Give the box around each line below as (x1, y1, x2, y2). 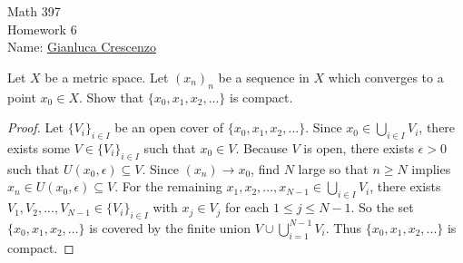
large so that (298, 159, 369, 178)
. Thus (325, 218, 362, 237)
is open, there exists (303, 138, 414, 157)
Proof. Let (7, 118, 64, 137)
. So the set (350, 198, 414, 217)
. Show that (78, 87, 144, 106)
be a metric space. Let (44, 67, 169, 86)
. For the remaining (114, 177, 222, 196)
